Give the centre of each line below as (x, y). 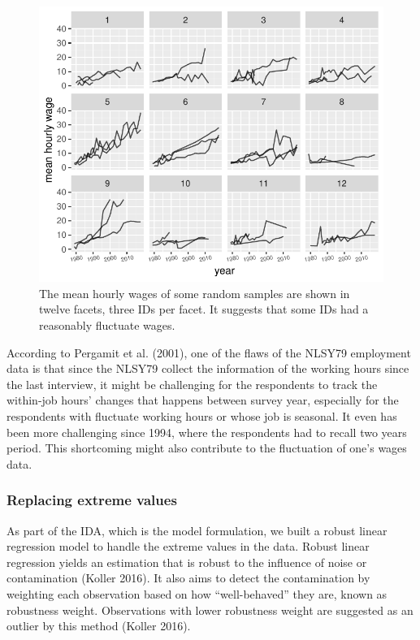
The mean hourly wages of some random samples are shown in (195, 293)
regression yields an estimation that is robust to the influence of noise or (187, 562)
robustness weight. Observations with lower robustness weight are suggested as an (210, 610)
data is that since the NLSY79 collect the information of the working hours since (208, 368)
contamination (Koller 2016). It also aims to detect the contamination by (188, 578)
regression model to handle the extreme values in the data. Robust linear (188, 546)
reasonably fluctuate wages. (107, 324)
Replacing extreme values (92, 500)
